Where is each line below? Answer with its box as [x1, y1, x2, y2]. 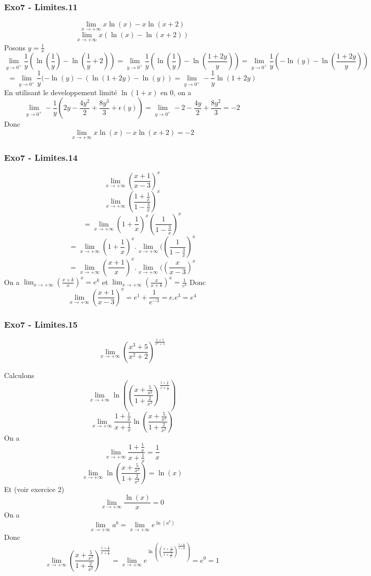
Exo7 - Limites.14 [4, 151, 78, 164]
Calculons [4, 369, 35, 380]
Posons [4, 42, 25, 52]
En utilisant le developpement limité [4, 87, 117, 97]
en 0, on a [160, 87, 192, 97]
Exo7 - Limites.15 [4, 318, 78, 330]
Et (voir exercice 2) [4, 483, 65, 494]
